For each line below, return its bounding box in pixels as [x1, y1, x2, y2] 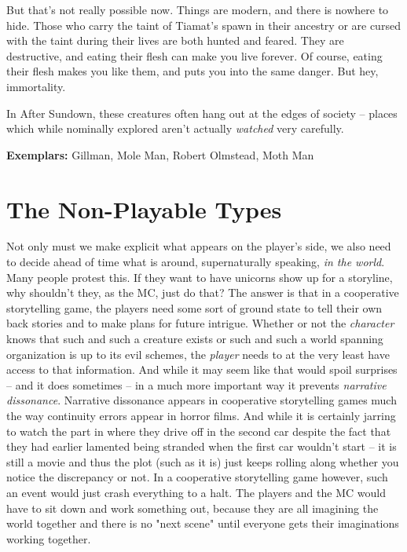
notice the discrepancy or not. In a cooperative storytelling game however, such [6, 469, 388, 485]
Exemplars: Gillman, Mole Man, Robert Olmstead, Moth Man [6, 146, 314, 163]
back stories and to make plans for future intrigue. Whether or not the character [6, 315, 394, 331]
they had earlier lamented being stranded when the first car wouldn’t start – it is [6, 438, 397, 455]
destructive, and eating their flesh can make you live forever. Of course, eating [6, 47, 383, 64]
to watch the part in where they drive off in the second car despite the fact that [6, 422, 391, 439]
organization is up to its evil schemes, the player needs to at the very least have [6, 345, 390, 362]
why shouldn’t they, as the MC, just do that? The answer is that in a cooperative [6, 284, 399, 301]
